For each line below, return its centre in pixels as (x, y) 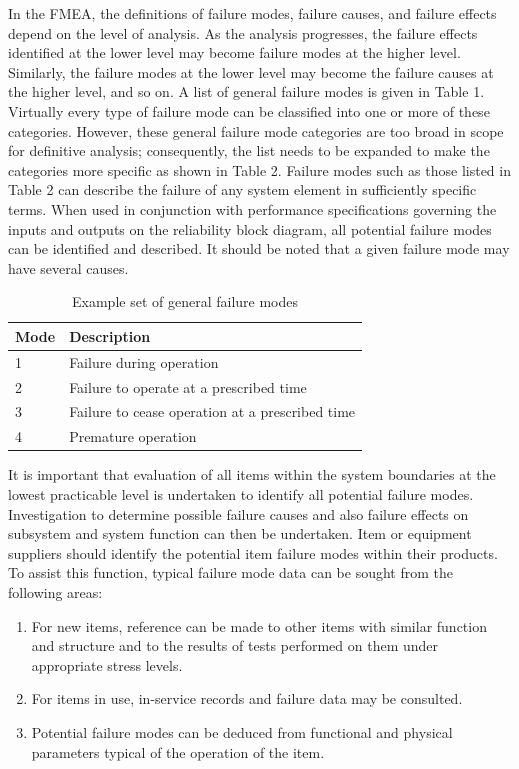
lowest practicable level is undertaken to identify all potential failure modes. (241, 493)
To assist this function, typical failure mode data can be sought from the (230, 572)
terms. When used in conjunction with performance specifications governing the (252, 208)
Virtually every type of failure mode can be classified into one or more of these (249, 110)
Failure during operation (144, 361)
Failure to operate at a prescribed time (188, 386)
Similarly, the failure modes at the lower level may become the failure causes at (251, 71)
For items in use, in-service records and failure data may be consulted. (247, 698)
